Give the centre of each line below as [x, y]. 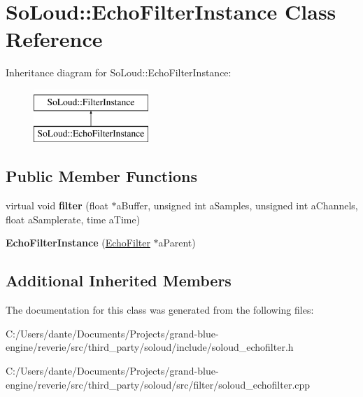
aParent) [177, 243]
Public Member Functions [101, 176]
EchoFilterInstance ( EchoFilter [78, 243]
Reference [54, 39]
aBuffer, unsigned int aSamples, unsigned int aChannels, [237, 206]
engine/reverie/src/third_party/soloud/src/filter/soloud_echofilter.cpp [158, 384]
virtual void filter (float [57, 206]
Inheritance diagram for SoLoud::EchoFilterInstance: [119, 72]
